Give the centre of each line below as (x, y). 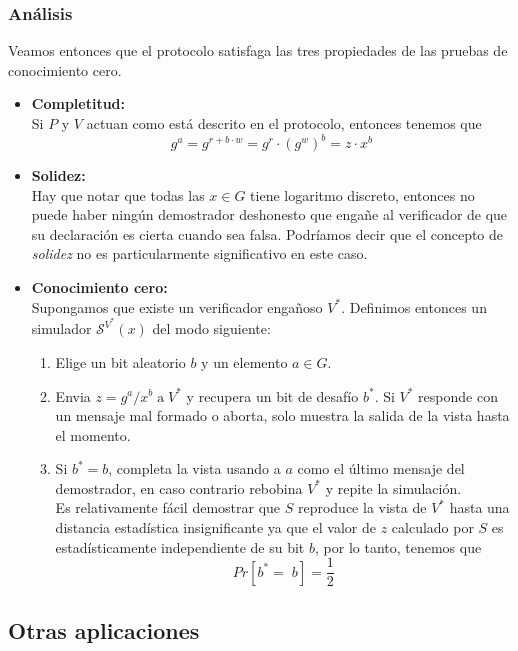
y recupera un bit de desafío (272, 395)
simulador (61, 328)
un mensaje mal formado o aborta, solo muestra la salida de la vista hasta (282, 415)
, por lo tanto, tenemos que (398, 546)
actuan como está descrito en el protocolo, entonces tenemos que (284, 123)
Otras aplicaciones (104, 629)
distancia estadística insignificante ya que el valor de (215, 527)
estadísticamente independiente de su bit (180, 546)
